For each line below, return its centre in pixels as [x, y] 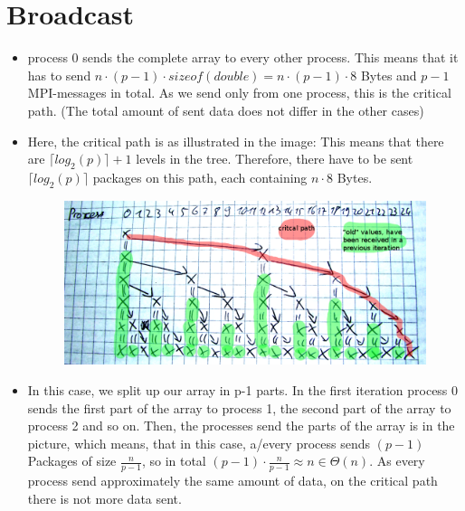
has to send [59, 75]
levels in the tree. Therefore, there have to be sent [275, 159]
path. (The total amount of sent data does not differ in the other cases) [226, 110]
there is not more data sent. [104, 498]
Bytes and [389, 75]
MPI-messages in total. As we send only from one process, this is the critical [239, 93]
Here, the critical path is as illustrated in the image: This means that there [236, 141]
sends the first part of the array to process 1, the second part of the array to [239, 407]
